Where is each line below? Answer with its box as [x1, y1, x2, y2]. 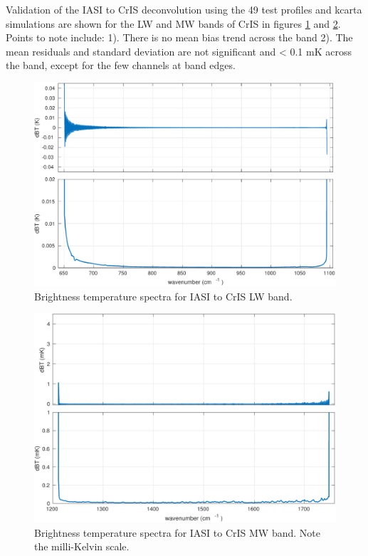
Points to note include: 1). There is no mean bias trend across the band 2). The [6, 30, 353, 45]
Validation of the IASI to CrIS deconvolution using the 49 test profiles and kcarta [6, 2, 362, 16]
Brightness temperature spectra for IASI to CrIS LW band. [34, 288, 293, 303]
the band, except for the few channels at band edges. [6, 58, 236, 73]
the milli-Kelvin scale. [34, 539, 130, 554]
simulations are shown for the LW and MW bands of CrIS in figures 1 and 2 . [6, 16, 341, 31]
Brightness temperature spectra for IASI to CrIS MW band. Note [34, 525, 320, 540]
